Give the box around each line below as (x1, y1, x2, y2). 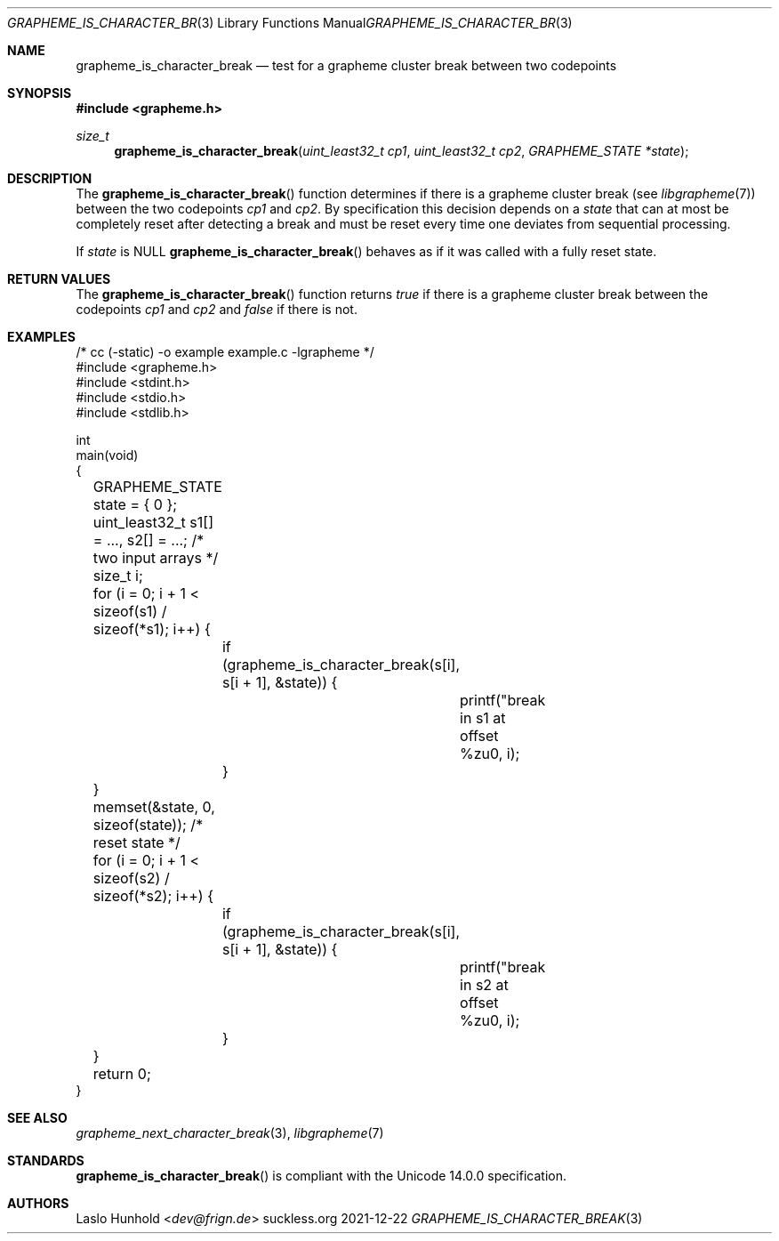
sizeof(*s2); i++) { (92, 887, 213, 905)
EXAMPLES (7, 329, 76, 344)
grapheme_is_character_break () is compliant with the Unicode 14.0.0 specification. (76, 1168, 566, 1183)
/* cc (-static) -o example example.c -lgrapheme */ (76, 344, 374, 359)
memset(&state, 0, (92, 798, 215, 816)
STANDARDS (7, 1153, 84, 1168)
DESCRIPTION (7, 171, 92, 186)
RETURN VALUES (7, 271, 111, 286)
